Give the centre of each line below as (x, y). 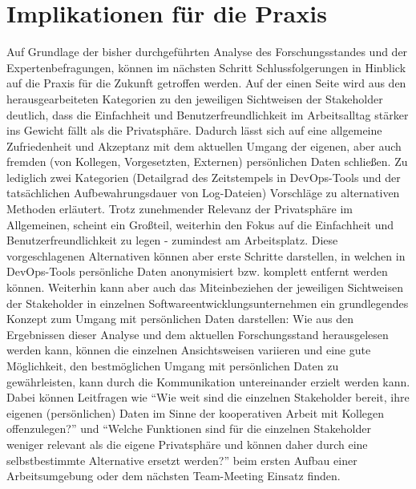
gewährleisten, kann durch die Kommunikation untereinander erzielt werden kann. (208, 381)
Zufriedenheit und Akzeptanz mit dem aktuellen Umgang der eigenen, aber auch (204, 145)
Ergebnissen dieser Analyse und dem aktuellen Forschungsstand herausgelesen (198, 334)
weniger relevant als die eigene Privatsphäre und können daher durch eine (187, 444)
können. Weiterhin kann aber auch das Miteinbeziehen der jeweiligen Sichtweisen (205, 287)
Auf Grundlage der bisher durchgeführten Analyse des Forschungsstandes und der (207, 52)
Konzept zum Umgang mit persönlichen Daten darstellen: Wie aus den (180, 319)
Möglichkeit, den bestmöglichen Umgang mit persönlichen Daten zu (173, 366)
